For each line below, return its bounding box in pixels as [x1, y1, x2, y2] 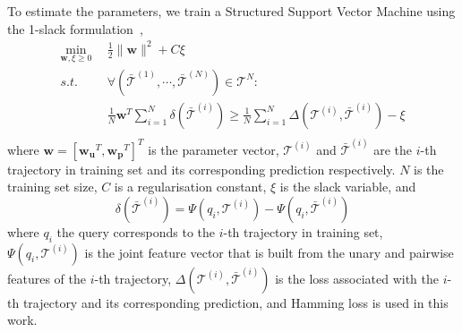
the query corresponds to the [56, 222, 216, 241]
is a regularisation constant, [114, 177, 267, 196]
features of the [7, 268, 87, 287]
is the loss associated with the [275, 268, 439, 287]
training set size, [7, 177, 98, 196]
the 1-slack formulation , [7, 19, 143, 38]
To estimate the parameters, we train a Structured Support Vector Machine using [7, 2, 456, 20]
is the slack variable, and [279, 177, 416, 196]
